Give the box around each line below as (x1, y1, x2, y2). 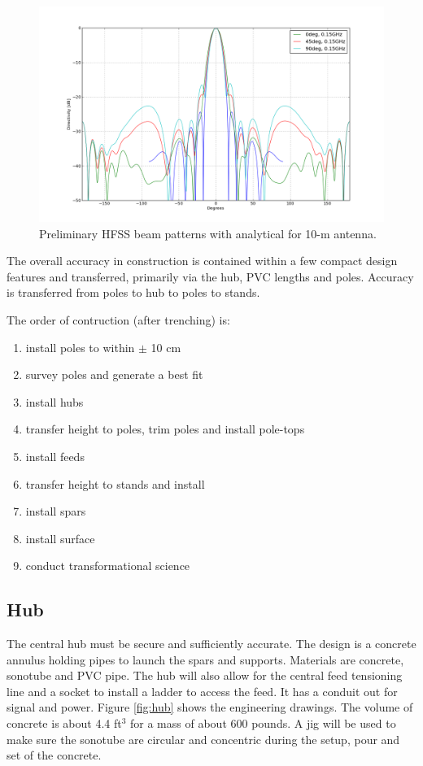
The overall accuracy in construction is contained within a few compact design (7, 252, 398, 269)
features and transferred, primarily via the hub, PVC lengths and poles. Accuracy (7, 268, 414, 285)
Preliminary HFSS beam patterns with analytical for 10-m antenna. (39, 224, 377, 242)
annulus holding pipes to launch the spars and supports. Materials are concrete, (7, 651, 404, 668)
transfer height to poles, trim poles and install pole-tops (25, 420, 305, 437)
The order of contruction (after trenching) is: (7, 311, 230, 328)
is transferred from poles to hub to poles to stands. (7, 284, 260, 301)
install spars (25, 503, 86, 520)
